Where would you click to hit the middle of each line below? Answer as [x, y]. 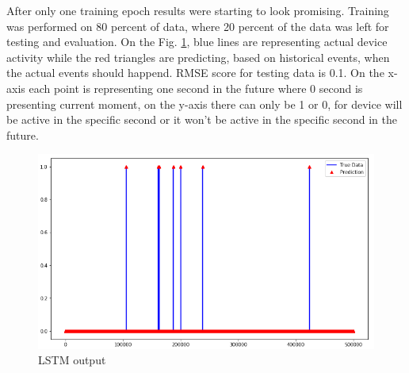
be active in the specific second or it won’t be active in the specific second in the [202, 119]
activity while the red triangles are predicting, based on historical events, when [198, 57]
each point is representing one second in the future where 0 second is [196, 88]
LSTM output [72, 360]
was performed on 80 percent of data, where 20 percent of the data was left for [198, 26]
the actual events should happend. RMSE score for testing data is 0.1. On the [195, 73]
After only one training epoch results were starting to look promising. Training [198, 10]
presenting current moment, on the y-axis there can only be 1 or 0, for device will [204, 104]
